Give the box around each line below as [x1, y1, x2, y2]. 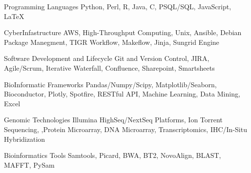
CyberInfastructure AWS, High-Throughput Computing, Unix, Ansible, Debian [4, 27, 242, 38]
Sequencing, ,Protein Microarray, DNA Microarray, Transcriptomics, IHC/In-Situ [4, 124, 247, 134]
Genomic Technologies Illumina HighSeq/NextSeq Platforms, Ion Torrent [4, 115, 223, 125]
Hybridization [4, 134, 45, 144]
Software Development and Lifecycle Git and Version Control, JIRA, [4, 53, 209, 63]
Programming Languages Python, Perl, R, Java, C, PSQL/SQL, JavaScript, [4, 1, 231, 11]
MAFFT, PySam [4, 159, 55, 170]
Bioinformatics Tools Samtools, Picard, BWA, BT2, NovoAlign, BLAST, [4, 150, 221, 160]
